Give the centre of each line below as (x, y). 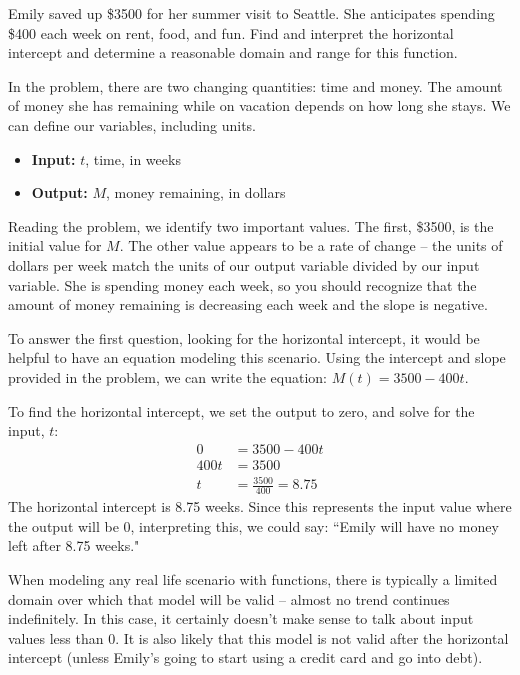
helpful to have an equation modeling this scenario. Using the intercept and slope (257, 357)
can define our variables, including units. (132, 124)
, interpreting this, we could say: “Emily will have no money (314, 525)
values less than (56, 637)
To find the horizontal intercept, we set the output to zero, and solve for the (241, 410)
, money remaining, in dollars (195, 192)
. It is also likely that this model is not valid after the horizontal (312, 637)
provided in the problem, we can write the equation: (168, 376)
